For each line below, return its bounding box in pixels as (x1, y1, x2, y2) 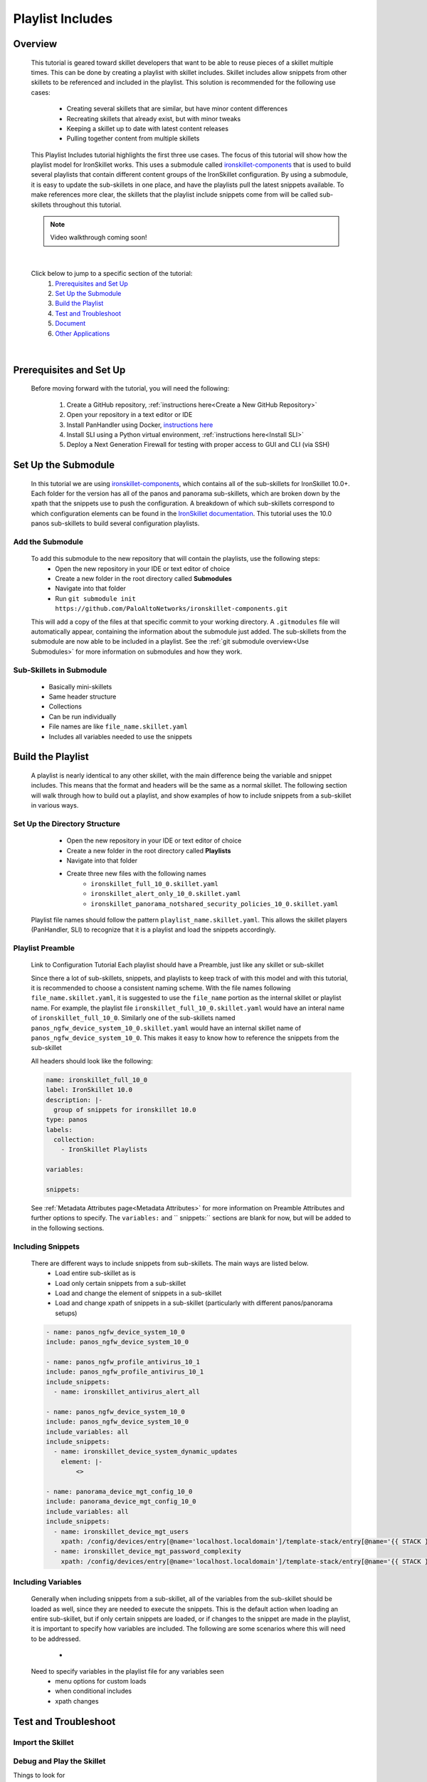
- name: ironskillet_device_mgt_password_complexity (53, 1547, 241, 1555)
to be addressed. (31, 1634, 81, 1643)
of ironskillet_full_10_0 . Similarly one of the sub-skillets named (31, 1014, 236, 1022)
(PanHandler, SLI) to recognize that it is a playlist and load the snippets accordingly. (31, 925, 276, 934)
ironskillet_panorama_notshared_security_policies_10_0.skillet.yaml (90, 900, 339, 908)
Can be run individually (48, 712, 117, 721)
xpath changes (55, 1696, 99, 1705)
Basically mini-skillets (48, 682, 112, 691)
